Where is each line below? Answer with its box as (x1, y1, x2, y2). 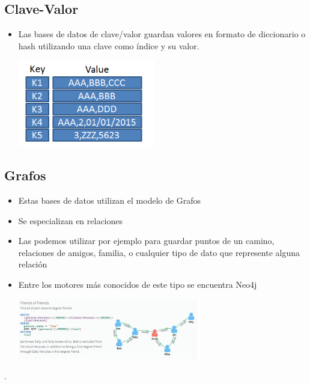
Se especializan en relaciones (18, 214, 123, 227)
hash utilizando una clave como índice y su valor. (18, 39, 199, 52)
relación (18, 258, 47, 270)
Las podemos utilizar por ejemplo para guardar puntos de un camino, (18, 234, 275, 247)
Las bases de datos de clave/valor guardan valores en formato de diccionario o (18, 28, 306, 40)
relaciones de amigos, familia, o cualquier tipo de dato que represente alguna (18, 246, 300, 258)
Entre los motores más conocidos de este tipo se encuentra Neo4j (18, 278, 257, 291)
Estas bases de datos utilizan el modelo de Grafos (18, 194, 201, 207)
